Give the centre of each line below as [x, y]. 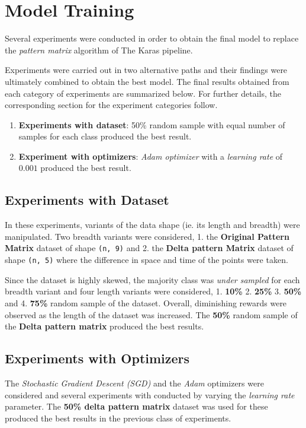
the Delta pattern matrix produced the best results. [104, 326]
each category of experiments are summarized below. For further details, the [143, 93]
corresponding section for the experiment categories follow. [111, 105]
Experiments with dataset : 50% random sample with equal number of [152, 124]
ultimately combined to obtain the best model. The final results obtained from [147, 81]
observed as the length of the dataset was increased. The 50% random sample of [151, 314]
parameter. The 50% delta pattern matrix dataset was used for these [136, 406]
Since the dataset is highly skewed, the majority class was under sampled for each [152, 279]
